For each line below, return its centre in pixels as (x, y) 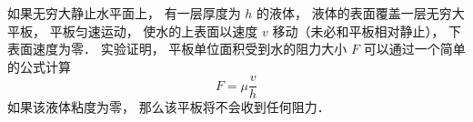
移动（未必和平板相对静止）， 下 (367, 30)
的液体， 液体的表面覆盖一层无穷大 (361, 13)
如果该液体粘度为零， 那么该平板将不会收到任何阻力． (169, 107)
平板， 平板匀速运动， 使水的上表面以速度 (133, 30)
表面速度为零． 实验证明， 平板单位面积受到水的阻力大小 (177, 49)
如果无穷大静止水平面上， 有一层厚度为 (124, 13)
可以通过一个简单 (414, 49)
